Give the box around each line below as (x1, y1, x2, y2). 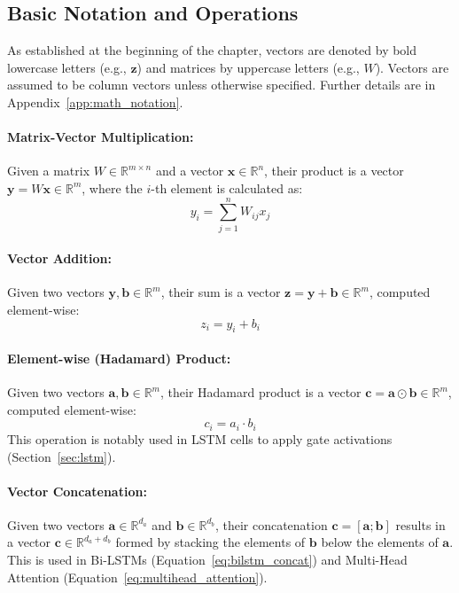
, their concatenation (214, 515, 328, 534)
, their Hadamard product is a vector (159, 383, 362, 402)
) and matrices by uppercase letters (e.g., (136, 58, 360, 76)
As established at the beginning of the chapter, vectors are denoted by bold (7, 41, 417, 59)
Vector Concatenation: (7, 481, 147, 500)
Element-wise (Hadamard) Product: (7, 349, 231, 368)
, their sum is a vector (160, 283, 281, 301)
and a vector (155, 161, 224, 180)
